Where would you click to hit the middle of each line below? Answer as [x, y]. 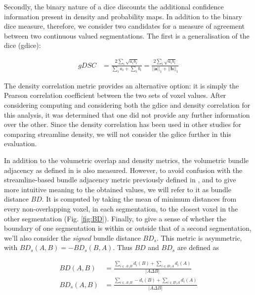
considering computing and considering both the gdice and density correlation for [127, 105]
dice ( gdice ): [22, 45]
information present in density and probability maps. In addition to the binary [123, 16]
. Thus [123, 247]
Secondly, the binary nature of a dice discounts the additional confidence [114, 6]
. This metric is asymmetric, [199, 237]
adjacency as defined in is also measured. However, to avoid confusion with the [123, 170]
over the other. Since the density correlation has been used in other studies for [123, 124]
